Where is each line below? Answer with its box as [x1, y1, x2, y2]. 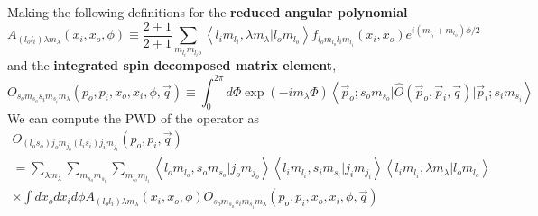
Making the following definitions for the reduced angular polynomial [7, 3, 408, 21]
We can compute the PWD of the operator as [7, 109, 259, 128]
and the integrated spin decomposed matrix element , [7, 56, 337, 75]
